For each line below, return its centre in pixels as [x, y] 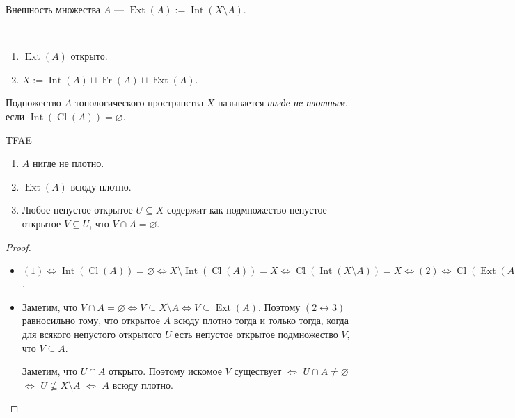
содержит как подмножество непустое [247, 210]
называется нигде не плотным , [283, 103]
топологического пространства [139, 103]
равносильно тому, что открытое [91, 320]
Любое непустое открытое [77, 210]
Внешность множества [53, 9]
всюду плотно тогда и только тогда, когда [261, 320]
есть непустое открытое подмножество [256, 333]
